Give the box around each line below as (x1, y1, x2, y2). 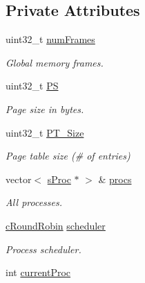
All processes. (6, 195, 62, 209)
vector (6, 171, 32, 186)
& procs (98, 171, 132, 186)
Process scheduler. (6, 241, 81, 256)
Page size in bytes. (6, 101, 84, 116)
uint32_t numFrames (6, 32, 95, 46)
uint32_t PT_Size (6, 125, 84, 139)
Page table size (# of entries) (6, 148, 130, 163)
